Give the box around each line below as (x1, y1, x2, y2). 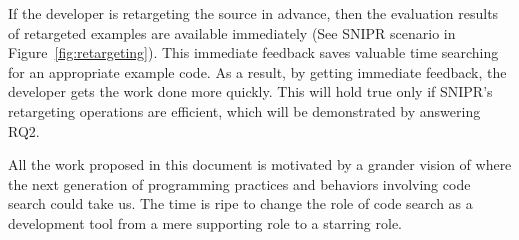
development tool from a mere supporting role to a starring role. (8, 212, 402, 233)
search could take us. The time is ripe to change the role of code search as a (8, 193, 473, 214)
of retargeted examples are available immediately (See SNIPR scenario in (8, 22, 456, 43)
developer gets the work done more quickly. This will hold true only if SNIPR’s (8, 81, 493, 102)
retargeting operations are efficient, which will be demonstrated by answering (8, 100, 481, 121)
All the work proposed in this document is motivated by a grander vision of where (8, 154, 512, 175)
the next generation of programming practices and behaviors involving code (8, 173, 471, 194)
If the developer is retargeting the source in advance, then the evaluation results (8, 3, 499, 23)
